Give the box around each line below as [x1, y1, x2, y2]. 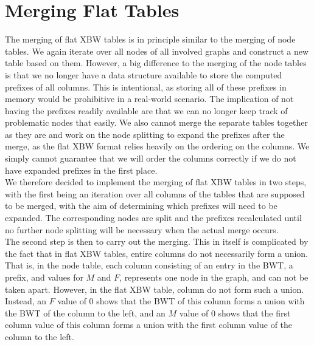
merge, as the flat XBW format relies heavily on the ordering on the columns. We [5, 140, 310, 152]
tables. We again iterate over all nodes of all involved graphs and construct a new [5, 44, 309, 57]
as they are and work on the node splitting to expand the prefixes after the [5, 128, 285, 140]
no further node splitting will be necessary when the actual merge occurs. [5, 223, 279, 236]
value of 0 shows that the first [179, 306, 291, 319]
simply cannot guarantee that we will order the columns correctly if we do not [5, 152, 296, 165]
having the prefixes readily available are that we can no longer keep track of [5, 104, 288, 117]
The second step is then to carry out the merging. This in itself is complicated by [5, 235, 309, 248]
